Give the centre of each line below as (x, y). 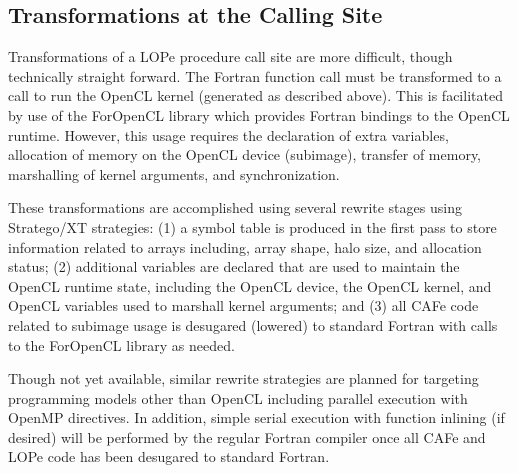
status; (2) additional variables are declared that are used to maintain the (234, 266)
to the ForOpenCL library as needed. (121, 344)
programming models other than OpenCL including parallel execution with (238, 397)
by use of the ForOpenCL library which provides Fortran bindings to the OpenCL (259, 114)
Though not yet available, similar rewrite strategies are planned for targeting (243, 378)
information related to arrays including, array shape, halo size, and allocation (245, 246)
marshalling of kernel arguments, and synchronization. (174, 173)
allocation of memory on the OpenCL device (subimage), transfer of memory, (245, 154)
